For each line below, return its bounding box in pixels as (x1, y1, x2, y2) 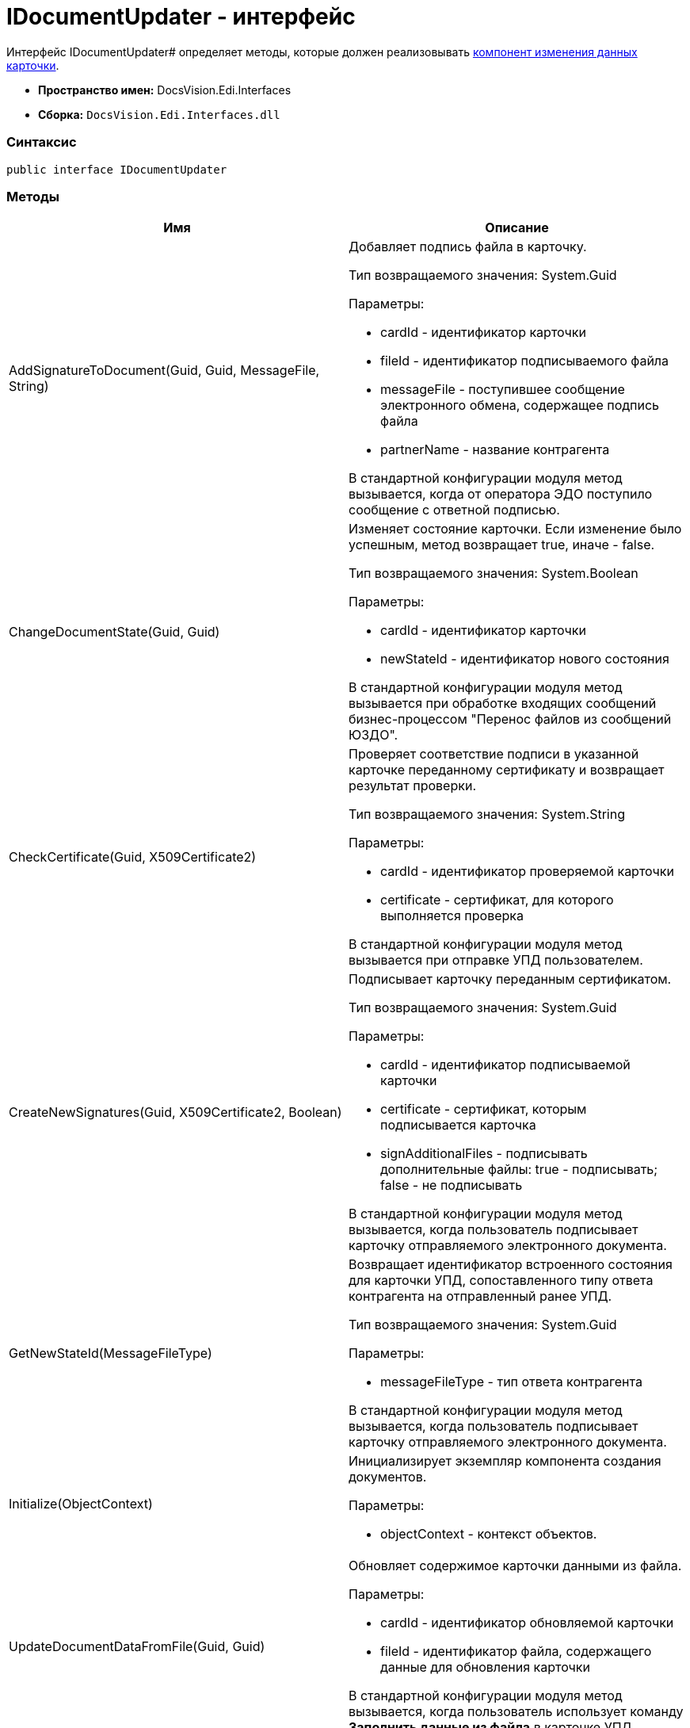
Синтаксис (6, 134, 77, 151)
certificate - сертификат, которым (380, 1101, 587, 1118)
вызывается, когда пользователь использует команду (349, 1703, 684, 1720)
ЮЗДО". (349, 727, 398, 744)
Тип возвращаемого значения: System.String (349, 806, 626, 823)
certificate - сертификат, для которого (380, 892, 614, 908)
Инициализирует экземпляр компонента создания (349, 1453, 661, 1470)
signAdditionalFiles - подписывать (380, 1145, 588, 1162)
